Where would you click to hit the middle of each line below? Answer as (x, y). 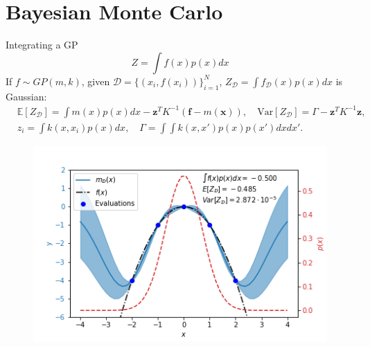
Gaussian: (26, 96)
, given (96, 81)
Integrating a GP (42, 45)
